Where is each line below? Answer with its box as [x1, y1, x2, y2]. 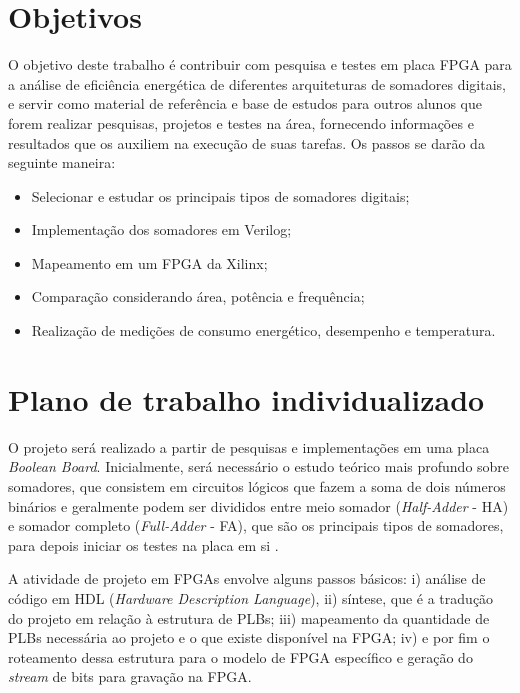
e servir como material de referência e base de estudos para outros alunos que [8, 93, 482, 114]
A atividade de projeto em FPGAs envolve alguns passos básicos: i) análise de [8, 568, 486, 589]
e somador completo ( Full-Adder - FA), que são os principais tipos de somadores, [8, 515, 504, 536]
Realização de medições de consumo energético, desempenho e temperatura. [31, 320, 496, 341]
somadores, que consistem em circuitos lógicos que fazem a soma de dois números [8, 475, 506, 496]
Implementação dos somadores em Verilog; [31, 219, 292, 240]
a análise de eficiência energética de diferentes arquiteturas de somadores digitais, [8, 73, 507, 94]
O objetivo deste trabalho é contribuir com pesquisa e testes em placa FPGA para [8, 54, 512, 75]
